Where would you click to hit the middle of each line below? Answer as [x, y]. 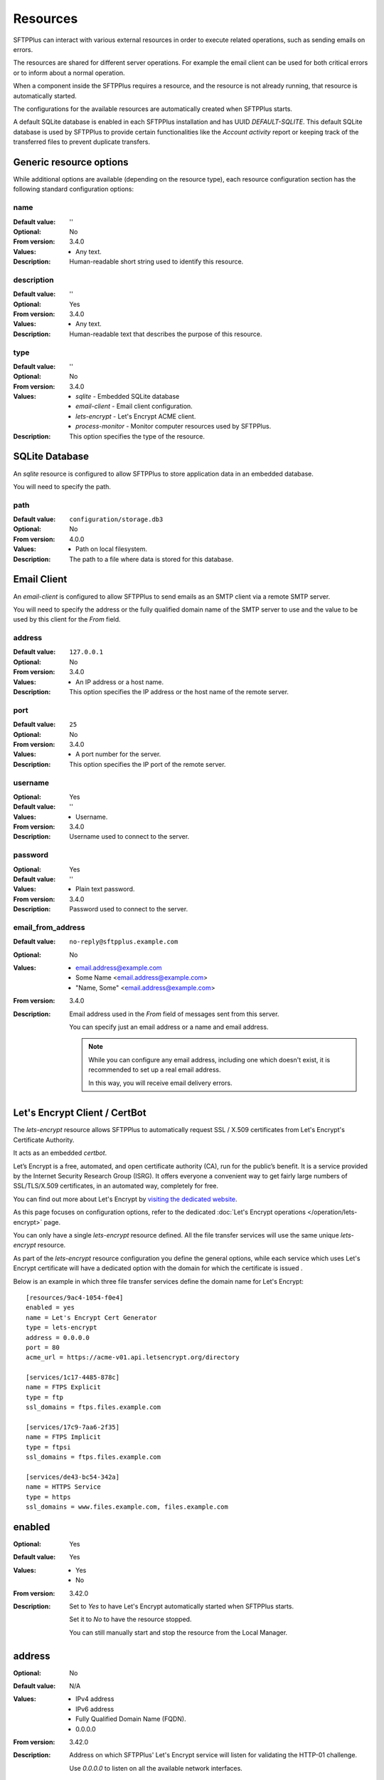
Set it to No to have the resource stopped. [130, 1619]
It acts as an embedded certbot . [60, 1153]
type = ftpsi [48, 1447]
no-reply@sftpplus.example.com [124, 942]
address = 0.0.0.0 [58, 1337]
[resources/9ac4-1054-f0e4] [75, 1297]
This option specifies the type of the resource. [137, 436]
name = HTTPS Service [63, 1487]
